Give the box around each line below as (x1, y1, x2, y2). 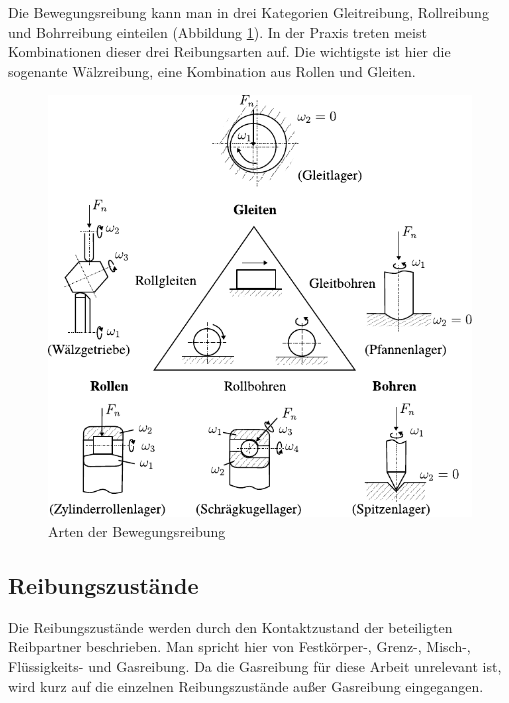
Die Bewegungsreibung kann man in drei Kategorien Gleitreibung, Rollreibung (8, 2, 489, 22)
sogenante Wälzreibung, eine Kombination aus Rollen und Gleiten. (8, 60, 416, 81)
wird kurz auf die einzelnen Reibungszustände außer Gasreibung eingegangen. (8, 675, 484, 696)
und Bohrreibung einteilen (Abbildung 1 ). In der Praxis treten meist (8, 21, 427, 42)
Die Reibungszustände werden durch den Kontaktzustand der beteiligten (8, 616, 453, 637)
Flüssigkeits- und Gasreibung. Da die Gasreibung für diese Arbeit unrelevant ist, (8, 655, 502, 676)
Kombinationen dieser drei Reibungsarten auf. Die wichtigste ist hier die (8, 41, 451, 62)
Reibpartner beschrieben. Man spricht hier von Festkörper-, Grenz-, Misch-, (8, 636, 471, 657)
